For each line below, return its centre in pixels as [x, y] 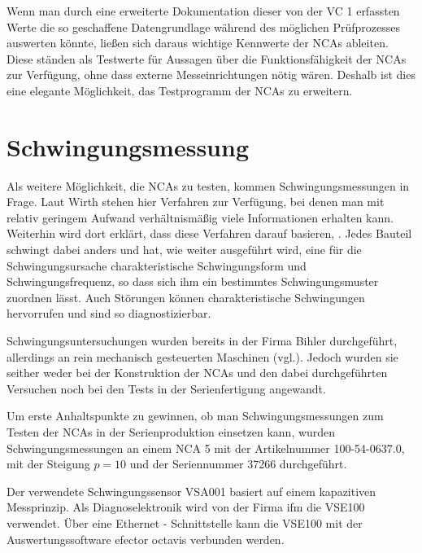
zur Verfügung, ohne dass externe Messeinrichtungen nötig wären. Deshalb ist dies [211, 75]
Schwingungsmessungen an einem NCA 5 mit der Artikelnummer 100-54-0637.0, [206, 448]
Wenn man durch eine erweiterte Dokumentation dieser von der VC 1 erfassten [203, 11]
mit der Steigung [48, 464]
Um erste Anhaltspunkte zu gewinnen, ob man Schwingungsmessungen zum [195, 416]
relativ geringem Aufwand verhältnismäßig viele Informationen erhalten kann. [200, 217]
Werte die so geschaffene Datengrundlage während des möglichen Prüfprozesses [204, 26]
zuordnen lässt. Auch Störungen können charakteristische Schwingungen [186, 297]
